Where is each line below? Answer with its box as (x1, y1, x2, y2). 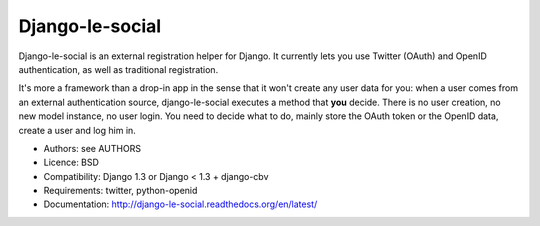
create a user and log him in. (18, 124, 137, 136)
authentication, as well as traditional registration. (18, 63, 219, 75)
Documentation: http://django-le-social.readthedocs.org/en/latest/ (43, 198, 318, 210)
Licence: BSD (43, 156, 100, 169)
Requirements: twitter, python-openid (43, 185, 198, 197)
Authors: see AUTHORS (43, 142, 142, 154)
